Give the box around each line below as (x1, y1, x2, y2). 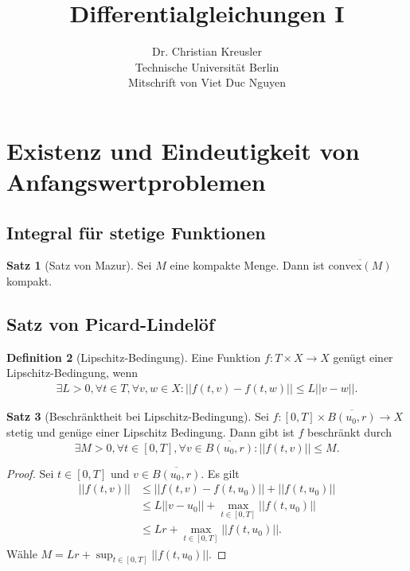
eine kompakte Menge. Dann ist (170, 257, 325, 274)
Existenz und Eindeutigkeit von (6, 134, 360, 166)
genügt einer (333, 348, 393, 365)
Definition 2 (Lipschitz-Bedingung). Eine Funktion (6, 348, 261, 365)
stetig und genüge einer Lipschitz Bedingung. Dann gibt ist (6, 423, 295, 440)
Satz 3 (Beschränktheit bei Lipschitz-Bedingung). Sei (6, 408, 269, 425)
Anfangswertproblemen (6, 165, 266, 198)
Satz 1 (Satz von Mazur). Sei (6, 257, 152, 274)
